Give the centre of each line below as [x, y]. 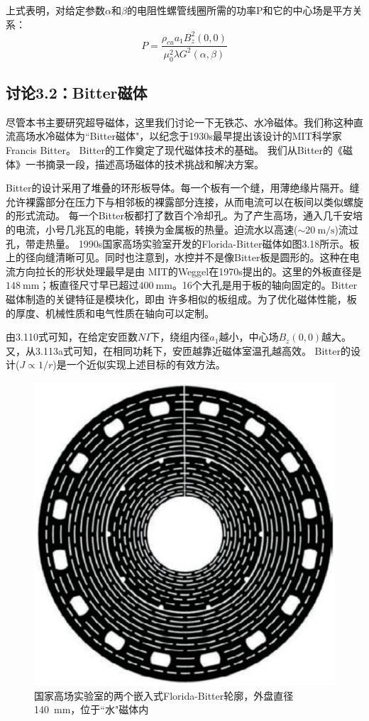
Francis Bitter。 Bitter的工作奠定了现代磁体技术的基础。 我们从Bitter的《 [175, 150]
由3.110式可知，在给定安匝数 [72, 337]
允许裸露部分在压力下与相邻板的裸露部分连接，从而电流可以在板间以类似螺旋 [184, 201]
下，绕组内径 [180, 337]
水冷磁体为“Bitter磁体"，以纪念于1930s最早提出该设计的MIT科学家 [188, 136]
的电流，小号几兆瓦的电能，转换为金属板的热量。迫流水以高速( [152, 230]
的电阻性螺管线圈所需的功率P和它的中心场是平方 [239, 10]
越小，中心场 [249, 337]
